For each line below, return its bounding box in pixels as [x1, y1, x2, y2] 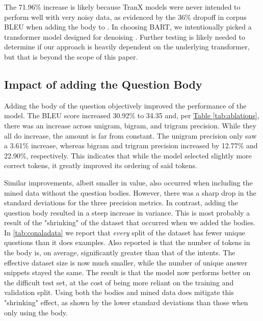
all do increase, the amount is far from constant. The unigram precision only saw [4, 130, 257, 141]
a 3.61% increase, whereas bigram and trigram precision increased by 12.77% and [4, 140, 258, 151]
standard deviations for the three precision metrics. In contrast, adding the [4, 197, 238, 208]
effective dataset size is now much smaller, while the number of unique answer [4, 257, 248, 267]
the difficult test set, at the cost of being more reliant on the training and [4, 277, 234, 287]
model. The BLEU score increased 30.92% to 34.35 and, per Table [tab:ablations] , [4, 110, 259, 121]
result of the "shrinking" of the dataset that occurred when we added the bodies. [4, 217, 255, 228]
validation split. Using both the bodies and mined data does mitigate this [4, 287, 234, 298]
